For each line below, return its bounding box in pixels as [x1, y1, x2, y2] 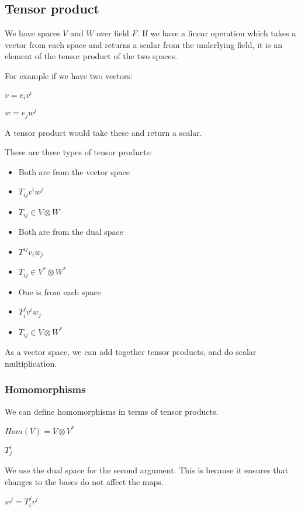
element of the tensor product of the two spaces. [5, 50, 178, 62]
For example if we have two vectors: [5, 69, 133, 81]
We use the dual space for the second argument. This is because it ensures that [5, 464, 288, 476]
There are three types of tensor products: [5, 146, 153, 158]
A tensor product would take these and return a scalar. [5, 126, 202, 138]
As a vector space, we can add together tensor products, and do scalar [5, 346, 257, 358]
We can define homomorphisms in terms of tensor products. [5, 405, 219, 417]
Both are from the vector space [18, 165, 130, 178]
